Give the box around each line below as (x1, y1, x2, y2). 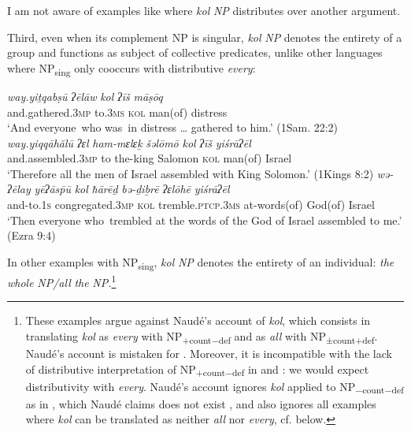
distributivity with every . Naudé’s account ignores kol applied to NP (25, 378, 356, 394)
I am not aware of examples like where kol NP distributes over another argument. (7, 2, 401, 18)
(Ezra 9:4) (7, 227, 56, 244)
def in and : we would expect (232, 360, 369, 379)
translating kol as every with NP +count (25, 327, 212, 346)
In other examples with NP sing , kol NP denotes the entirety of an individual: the (7, 253, 394, 272)
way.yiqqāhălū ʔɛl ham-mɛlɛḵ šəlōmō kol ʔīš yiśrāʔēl (7, 134, 251, 151)
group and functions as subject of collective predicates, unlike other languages (7, 44, 383, 61)
